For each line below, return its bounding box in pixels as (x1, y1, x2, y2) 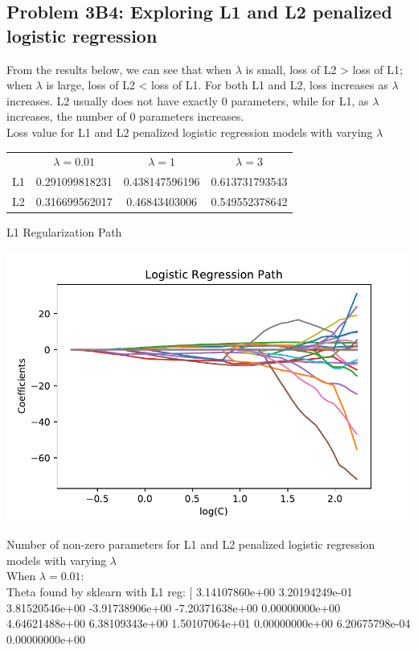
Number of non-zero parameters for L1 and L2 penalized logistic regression (6, 536, 375, 553)
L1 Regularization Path (6, 224, 122, 241)
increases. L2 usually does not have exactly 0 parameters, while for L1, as (6, 92, 369, 109)
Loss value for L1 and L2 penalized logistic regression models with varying (6, 123, 373, 140)
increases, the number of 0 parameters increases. (6, 108, 244, 125)
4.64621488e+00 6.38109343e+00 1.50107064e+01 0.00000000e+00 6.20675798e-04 (6, 615, 411, 632)
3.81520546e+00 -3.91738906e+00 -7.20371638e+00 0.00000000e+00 (6, 599, 341, 616)
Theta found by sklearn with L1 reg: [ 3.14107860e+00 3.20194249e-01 (6, 583, 353, 600)
